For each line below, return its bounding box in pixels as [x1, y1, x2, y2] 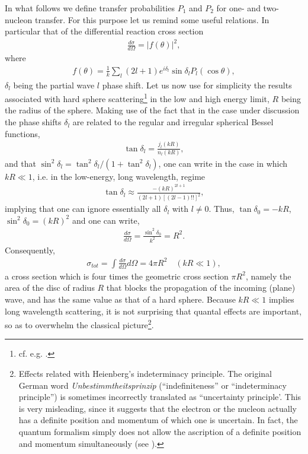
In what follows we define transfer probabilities [5, 2, 175, 14]
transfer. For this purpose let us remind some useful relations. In [34, 13, 269, 26]
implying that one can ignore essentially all [5, 202, 161, 215]
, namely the [245, 269, 291, 282]
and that [5, 157, 36, 169]
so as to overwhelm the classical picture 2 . [5, 317, 154, 331]
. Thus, [208, 202, 235, 215]
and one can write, [72, 214, 140, 226]
